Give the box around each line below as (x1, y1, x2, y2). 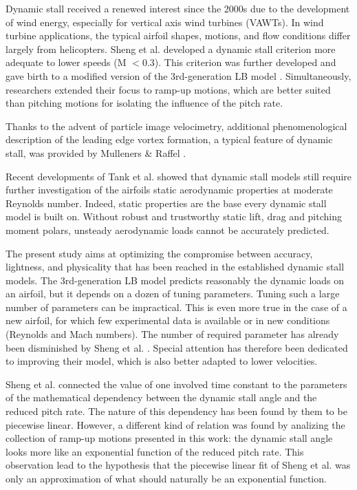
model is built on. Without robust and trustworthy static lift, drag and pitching (6, 209, 342, 224)
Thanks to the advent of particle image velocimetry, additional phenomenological (6, 118, 347, 133)
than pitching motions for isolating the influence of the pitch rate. (6, 96, 283, 110)
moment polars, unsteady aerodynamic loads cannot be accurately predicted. (6, 222, 329, 237)
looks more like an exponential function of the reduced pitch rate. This (6, 444, 304, 458)
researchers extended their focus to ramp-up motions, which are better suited (6, 82, 331, 96)
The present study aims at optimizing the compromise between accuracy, (6, 246, 313, 260)
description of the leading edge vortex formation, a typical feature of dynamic (6, 132, 333, 147)
